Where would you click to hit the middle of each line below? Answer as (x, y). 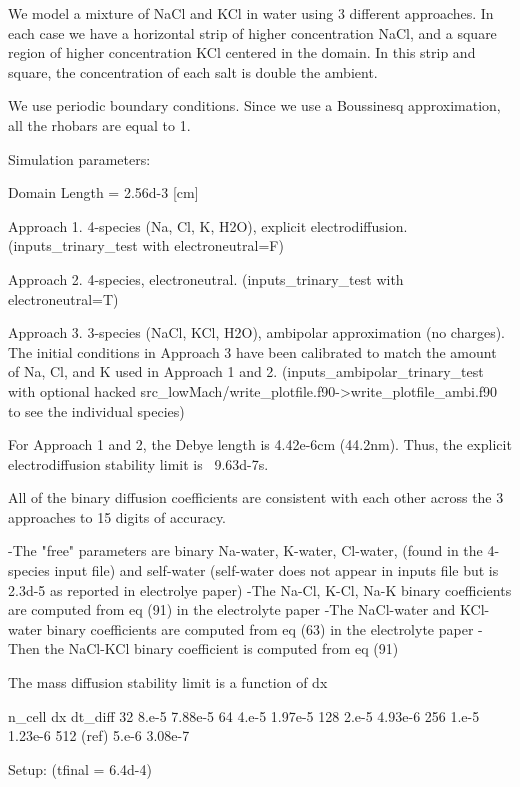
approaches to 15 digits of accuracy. (117, 516)
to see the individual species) (96, 410)
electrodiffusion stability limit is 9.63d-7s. (138, 463)
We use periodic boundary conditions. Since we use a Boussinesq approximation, (254, 105)
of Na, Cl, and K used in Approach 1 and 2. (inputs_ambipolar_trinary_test (246, 371)
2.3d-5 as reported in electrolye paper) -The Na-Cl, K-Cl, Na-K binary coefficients (260, 589)
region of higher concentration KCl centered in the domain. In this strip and (242, 52)
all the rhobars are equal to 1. (99, 124)
